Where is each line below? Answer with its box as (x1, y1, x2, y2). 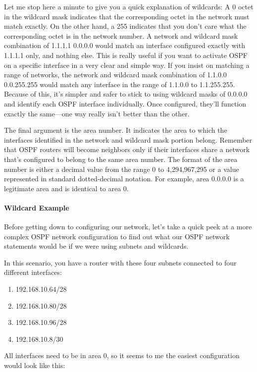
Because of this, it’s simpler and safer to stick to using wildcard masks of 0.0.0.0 (4, 89, 248, 99)
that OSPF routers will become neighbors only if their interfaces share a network (4, 144, 250, 155)
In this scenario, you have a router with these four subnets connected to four (4, 257, 237, 267)
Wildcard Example (4, 202, 69, 213)
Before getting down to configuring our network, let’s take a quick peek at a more (4, 221, 252, 232)
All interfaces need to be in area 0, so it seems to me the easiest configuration (4, 350, 240, 361)
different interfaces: (4, 267, 62, 277)
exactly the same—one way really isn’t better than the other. (4, 108, 190, 118)
